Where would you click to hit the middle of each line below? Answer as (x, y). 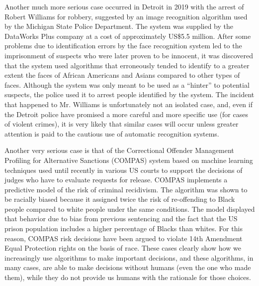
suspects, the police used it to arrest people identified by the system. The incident (129, 94)
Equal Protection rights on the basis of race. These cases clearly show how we (123, 248)
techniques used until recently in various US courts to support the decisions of (124, 170)
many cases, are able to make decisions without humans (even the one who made (128, 267)
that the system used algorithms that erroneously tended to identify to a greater (127, 65)
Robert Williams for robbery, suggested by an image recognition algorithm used (126, 16)
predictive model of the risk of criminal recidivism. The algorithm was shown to (126, 189)
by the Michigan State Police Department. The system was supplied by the (119, 26)
